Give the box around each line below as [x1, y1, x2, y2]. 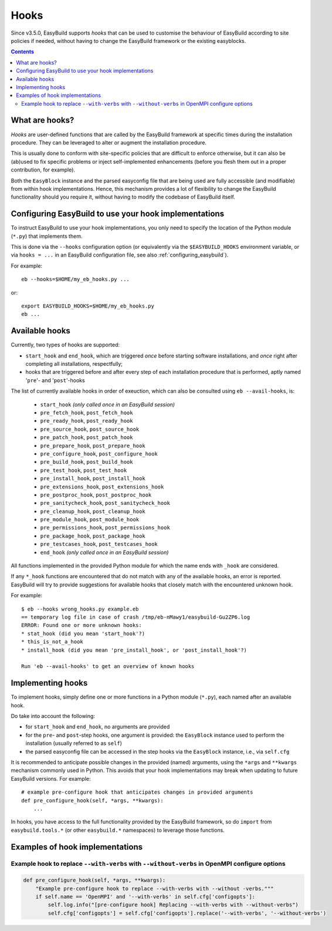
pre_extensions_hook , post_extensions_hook [40, 483, 164, 490]
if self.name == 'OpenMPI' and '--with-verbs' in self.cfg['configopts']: [35, 893, 255, 900]
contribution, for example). [11, 166, 76, 173]
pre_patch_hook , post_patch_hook [40, 434, 133, 441]
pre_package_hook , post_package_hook [40, 532, 146, 539]
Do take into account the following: [11, 713, 95, 719]
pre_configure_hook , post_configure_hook [40, 450, 158, 457]
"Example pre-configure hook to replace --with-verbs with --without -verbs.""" [35, 885, 274, 892]
